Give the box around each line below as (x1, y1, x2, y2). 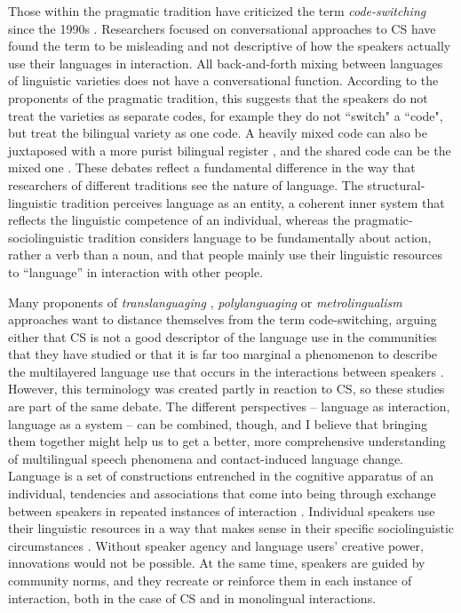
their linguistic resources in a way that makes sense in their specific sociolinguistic (8, 519, 455, 537)
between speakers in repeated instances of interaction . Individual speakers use (8, 501, 435, 520)
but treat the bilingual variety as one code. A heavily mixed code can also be (8, 123, 427, 142)
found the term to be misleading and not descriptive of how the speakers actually (8, 36, 451, 55)
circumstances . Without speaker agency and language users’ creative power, (8, 536, 425, 554)
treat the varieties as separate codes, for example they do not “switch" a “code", (8, 106, 443, 124)
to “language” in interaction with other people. (8, 262, 264, 281)
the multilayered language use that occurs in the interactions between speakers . (8, 362, 444, 380)
